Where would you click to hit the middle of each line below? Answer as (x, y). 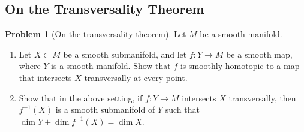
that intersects (45, 77)
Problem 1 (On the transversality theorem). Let (96, 34)
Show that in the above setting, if (81, 97)
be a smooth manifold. (241, 34)
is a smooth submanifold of (105, 109)
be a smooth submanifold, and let (125, 54)
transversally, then (262, 97)
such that (182, 109)
